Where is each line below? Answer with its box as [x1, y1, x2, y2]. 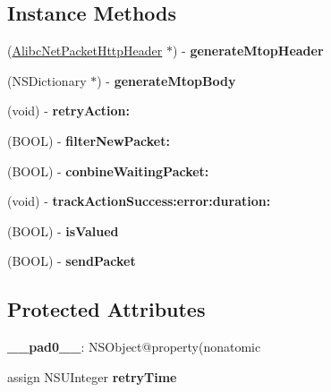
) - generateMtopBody [97, 71, 236, 89]
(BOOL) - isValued [7, 221, 119, 240]
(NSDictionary [7, 71, 87, 89]
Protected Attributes [7, 295, 206, 323]
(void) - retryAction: [7, 101, 131, 120]
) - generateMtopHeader [172, 41, 324, 60]
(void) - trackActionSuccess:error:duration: [7, 192, 271, 210]
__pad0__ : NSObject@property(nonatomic [7, 337, 261, 356]
